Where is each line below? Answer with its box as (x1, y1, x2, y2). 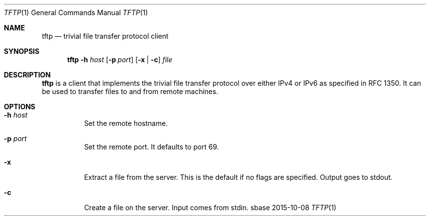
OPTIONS (4, 102, 35, 111)
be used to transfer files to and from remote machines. (42, 87, 218, 96)
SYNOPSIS (4, 47, 40, 55)
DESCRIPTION (4, 71, 51, 79)
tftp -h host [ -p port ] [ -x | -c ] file (67, 55, 172, 64)
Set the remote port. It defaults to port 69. (84, 143, 219, 151)
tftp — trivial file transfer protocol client (42, 32, 169, 40)
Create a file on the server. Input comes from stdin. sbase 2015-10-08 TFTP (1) (84, 203, 337, 212)
